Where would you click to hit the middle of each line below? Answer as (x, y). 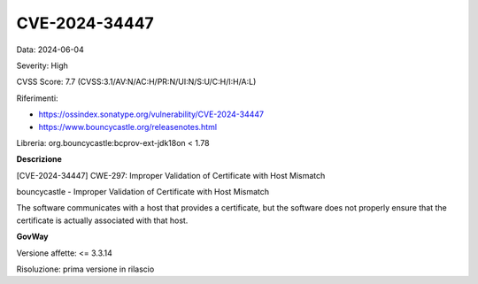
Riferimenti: (37, 98)
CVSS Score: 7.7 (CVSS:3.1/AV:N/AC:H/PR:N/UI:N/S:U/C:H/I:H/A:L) (136, 82)
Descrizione (39, 159)
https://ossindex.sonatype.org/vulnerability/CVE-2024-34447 (151, 114)
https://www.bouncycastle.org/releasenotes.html (127, 127)
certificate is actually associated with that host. (102, 220)
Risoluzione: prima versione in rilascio (85, 269)
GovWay (32, 237)
